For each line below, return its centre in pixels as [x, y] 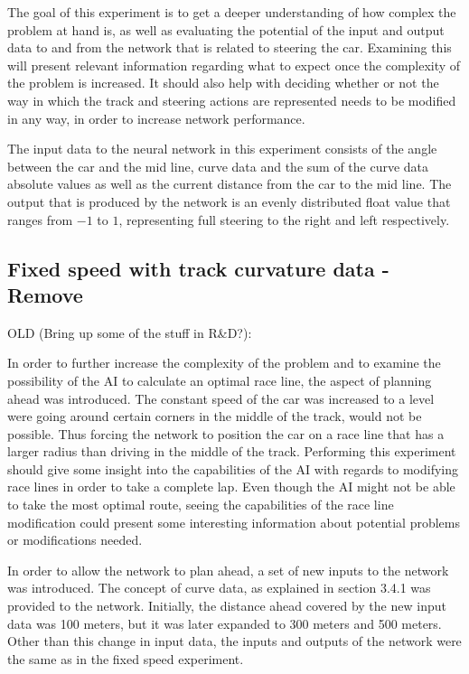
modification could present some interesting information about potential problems [234, 522]
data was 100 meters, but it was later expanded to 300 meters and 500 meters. [225, 623]
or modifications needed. [75, 540]
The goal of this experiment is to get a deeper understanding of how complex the [232, 12]
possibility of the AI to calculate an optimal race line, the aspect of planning [220, 380]
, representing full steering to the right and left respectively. [284, 219]
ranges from [40, 219]
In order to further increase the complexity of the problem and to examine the [224, 363]
